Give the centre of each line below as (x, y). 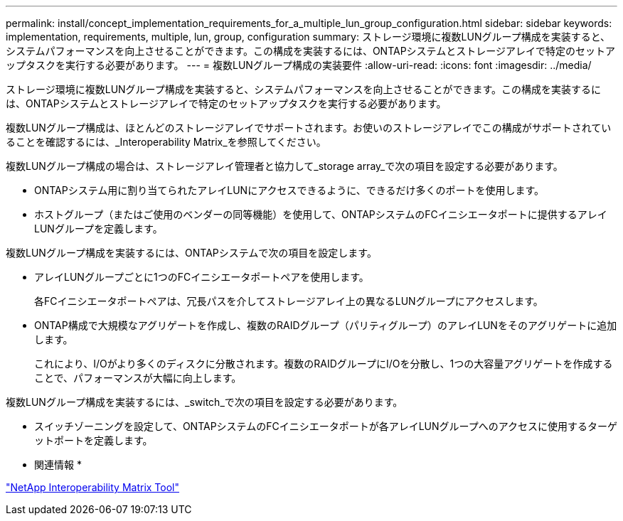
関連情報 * (58, 464)
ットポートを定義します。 (94, 440)
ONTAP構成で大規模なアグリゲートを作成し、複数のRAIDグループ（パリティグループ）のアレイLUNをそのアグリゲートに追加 (326, 325)
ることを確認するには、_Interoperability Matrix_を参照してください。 (166, 142)
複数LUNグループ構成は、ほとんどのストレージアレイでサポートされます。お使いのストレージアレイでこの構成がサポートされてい (309, 128)
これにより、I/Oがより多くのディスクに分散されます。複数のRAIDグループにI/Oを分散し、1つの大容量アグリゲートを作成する (324, 364)
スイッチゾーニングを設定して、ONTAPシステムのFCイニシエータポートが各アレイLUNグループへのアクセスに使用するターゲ (326, 426)
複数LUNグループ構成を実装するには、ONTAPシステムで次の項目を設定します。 (191, 253)
